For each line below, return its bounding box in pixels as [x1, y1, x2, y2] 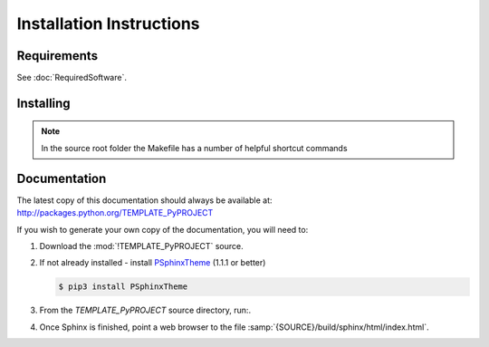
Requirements [16, 48, 99, 63]
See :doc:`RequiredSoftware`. [16, 72, 127, 83]
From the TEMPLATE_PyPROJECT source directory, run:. [39, 304, 252, 316]
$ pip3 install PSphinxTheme [58, 282, 188, 292]
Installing [16, 95, 72, 111]
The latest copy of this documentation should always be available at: [16, 195, 273, 206]
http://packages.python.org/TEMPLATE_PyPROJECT [16, 207, 214, 218]
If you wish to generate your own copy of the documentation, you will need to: [16, 224, 309, 235]
